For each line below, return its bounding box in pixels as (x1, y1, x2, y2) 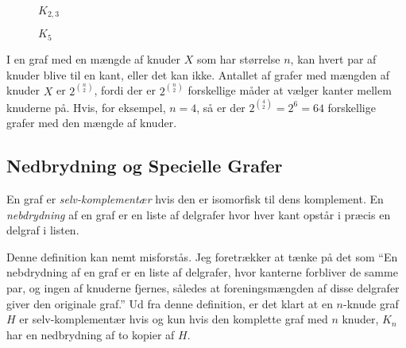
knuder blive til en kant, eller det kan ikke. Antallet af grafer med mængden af (6, 66, 390, 83)
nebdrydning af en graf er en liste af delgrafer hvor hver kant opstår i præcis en (6, 206, 391, 222)
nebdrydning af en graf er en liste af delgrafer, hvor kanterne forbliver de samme (6, 264, 398, 280)
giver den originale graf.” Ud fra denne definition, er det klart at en (6, 295, 333, 311)
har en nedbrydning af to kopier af (6, 326, 175, 342)
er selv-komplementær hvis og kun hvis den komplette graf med (19, 311, 328, 327)
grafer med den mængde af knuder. (6, 114, 177, 131)
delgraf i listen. (6, 222, 79, 238)
